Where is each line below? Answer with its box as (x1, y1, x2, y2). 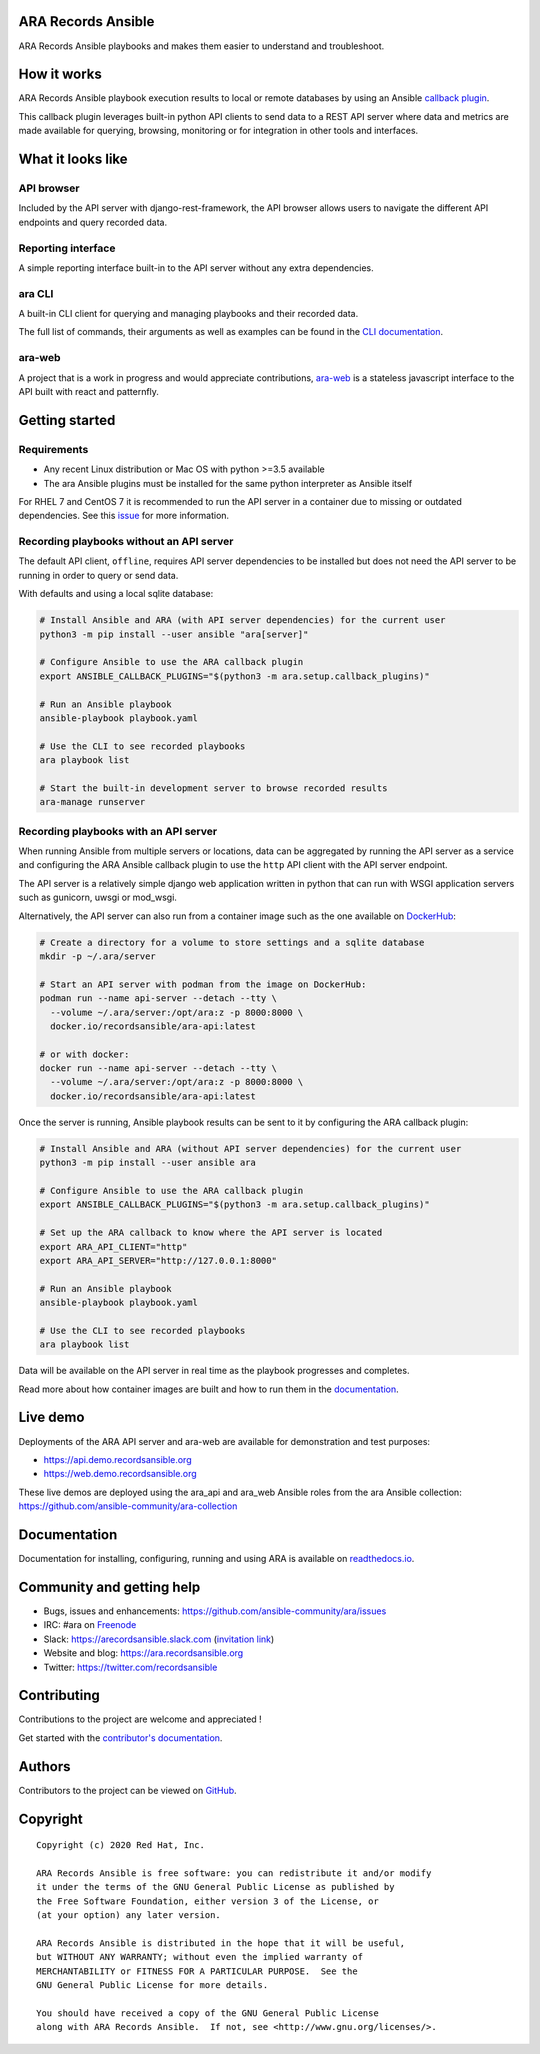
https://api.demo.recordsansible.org (43, 1453, 192, 1465)
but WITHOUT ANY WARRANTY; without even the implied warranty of (36, 1951, 364, 1963)
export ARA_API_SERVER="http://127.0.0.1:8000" (39, 1255, 277, 1266)
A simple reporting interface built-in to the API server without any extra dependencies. (18, 261, 374, 274)
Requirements (18, 442, 89, 456)
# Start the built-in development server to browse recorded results (39, 782, 388, 794)
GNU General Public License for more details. (36, 1980, 269, 1991)
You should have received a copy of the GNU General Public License (36, 2007, 379, 2019)
